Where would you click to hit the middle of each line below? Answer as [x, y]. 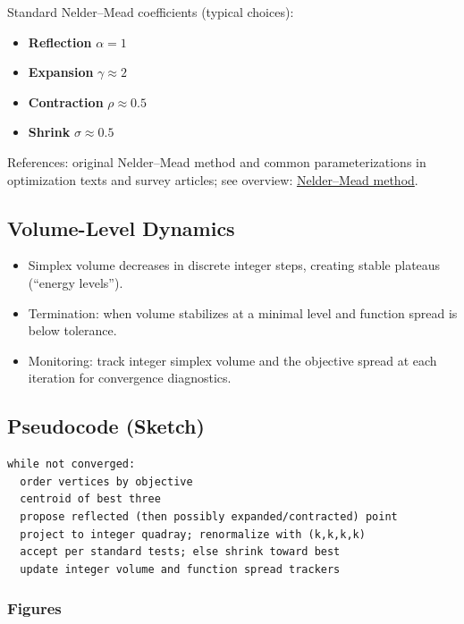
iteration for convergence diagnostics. [130, 378]
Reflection [60, 42]
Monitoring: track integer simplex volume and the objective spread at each [232, 360]
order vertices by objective [106, 481]
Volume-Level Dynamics [121, 228]
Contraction [66, 101]
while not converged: [72, 464]
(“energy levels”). [76, 282]
